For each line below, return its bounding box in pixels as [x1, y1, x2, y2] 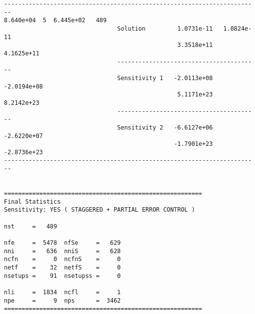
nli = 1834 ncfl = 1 [4, 288, 121, 296]
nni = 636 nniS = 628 [4, 247, 121, 255]
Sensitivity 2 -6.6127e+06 [117, 124, 213, 131]
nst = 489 [4, 223, 57, 230]
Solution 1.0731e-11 [117, 25, 213, 32]
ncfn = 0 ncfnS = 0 [4, 256, 121, 263]
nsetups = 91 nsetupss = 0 [4, 272, 121, 279]
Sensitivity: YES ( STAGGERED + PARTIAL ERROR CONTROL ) [4, 206, 195, 214]
